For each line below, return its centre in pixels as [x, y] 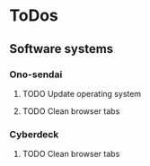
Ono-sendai [36, 74]
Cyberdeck [34, 134]
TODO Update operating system [82, 93]
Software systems [62, 49]
